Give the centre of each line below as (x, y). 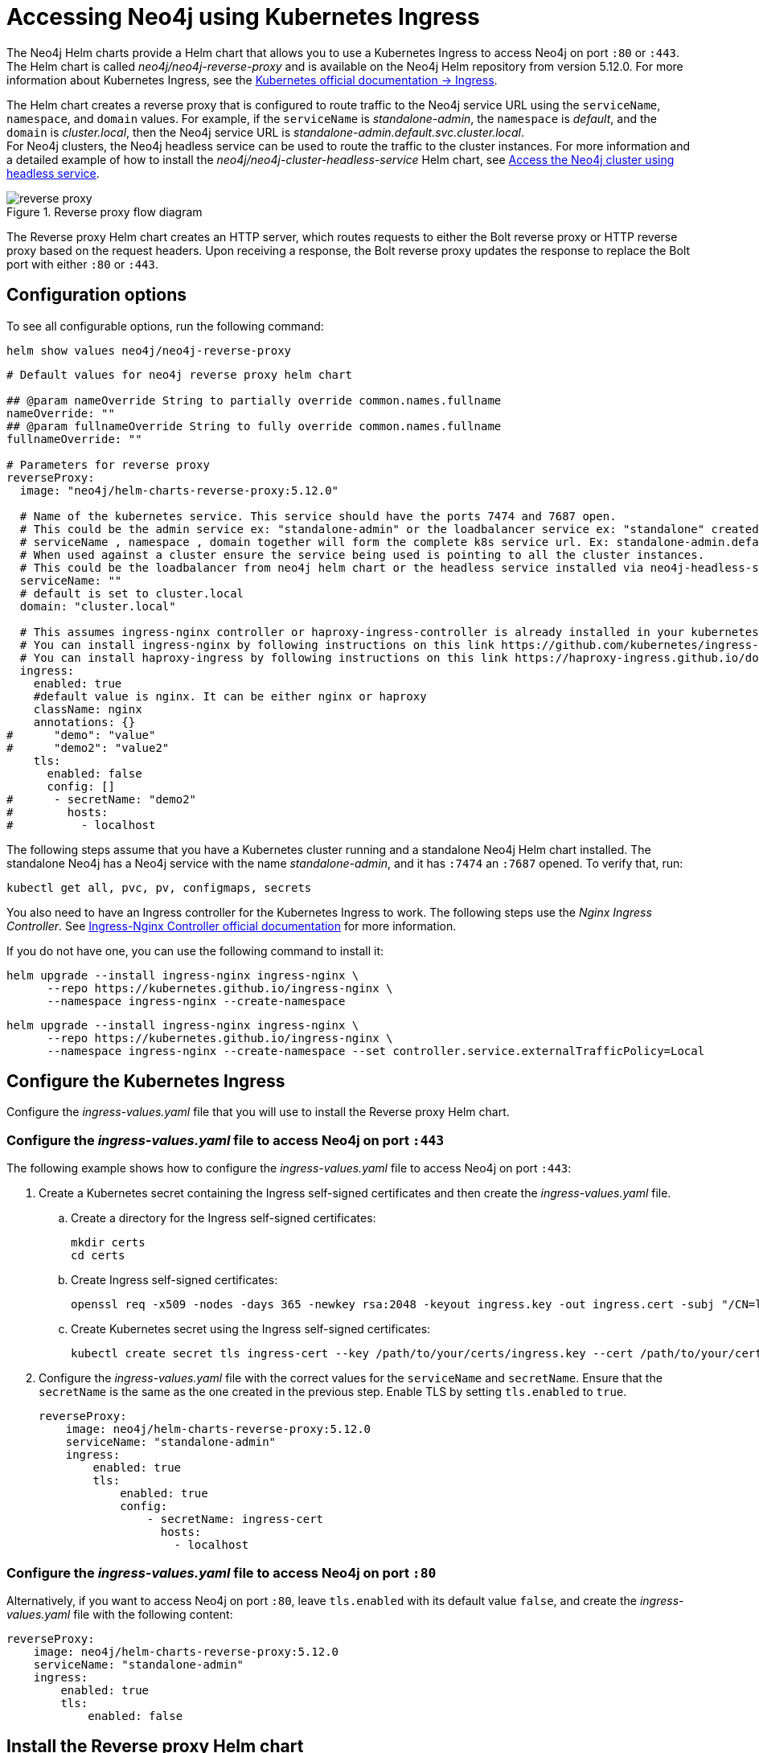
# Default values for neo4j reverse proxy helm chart (179, 374)
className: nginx (88, 709)
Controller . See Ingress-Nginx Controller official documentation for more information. (232, 926)
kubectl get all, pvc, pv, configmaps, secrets (159, 887)
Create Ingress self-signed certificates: (174, 1280)
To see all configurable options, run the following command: (165, 326)
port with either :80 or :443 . (83, 264)
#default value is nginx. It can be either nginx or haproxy (230, 696)
